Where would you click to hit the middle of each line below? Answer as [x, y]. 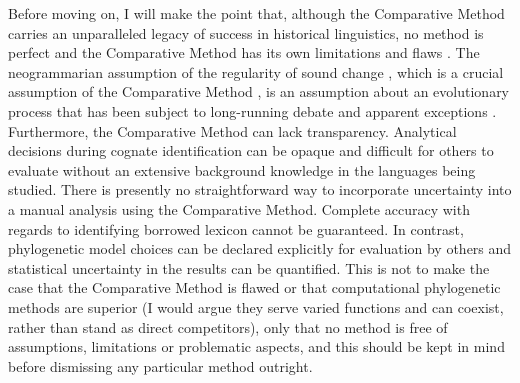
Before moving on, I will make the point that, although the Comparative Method [256, 13]
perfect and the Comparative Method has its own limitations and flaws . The [244, 52]
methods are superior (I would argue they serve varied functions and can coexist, [256, 306]
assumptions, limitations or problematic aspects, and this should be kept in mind [256, 346]
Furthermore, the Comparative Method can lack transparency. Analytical [232, 130]
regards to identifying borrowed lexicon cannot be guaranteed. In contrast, [236, 228]
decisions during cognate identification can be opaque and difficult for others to [251, 150]
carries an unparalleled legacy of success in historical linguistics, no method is [246, 32]
